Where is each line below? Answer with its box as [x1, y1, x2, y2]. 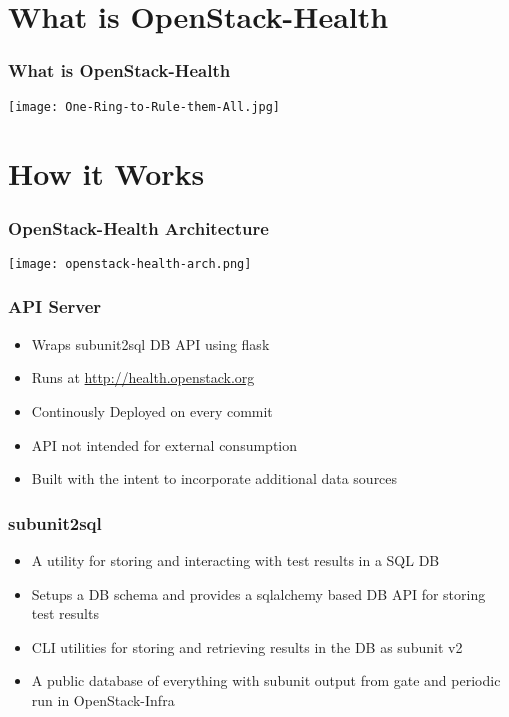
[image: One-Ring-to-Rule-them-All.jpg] [8, 99, 281, 114]
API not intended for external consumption [31, 434, 298, 455]
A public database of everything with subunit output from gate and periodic [31, 670, 501, 691]
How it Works [8, 153, 205, 194]
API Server [8, 294, 102, 319]
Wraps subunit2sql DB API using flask [31, 333, 270, 354]
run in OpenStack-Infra [31, 689, 175, 710]
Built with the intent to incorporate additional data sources [31, 468, 398, 489]
